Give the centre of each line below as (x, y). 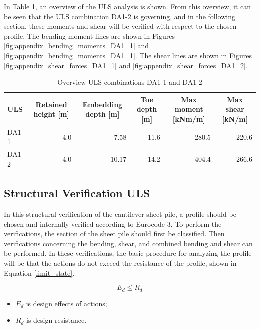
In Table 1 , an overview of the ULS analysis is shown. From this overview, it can (127, 6)
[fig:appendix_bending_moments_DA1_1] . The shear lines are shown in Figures (128, 55)
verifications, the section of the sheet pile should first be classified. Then (114, 234)
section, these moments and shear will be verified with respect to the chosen (120, 26)
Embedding (103, 104)
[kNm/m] (189, 119)
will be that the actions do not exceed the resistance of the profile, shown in (120, 263)
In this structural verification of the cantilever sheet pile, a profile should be (120, 214)
